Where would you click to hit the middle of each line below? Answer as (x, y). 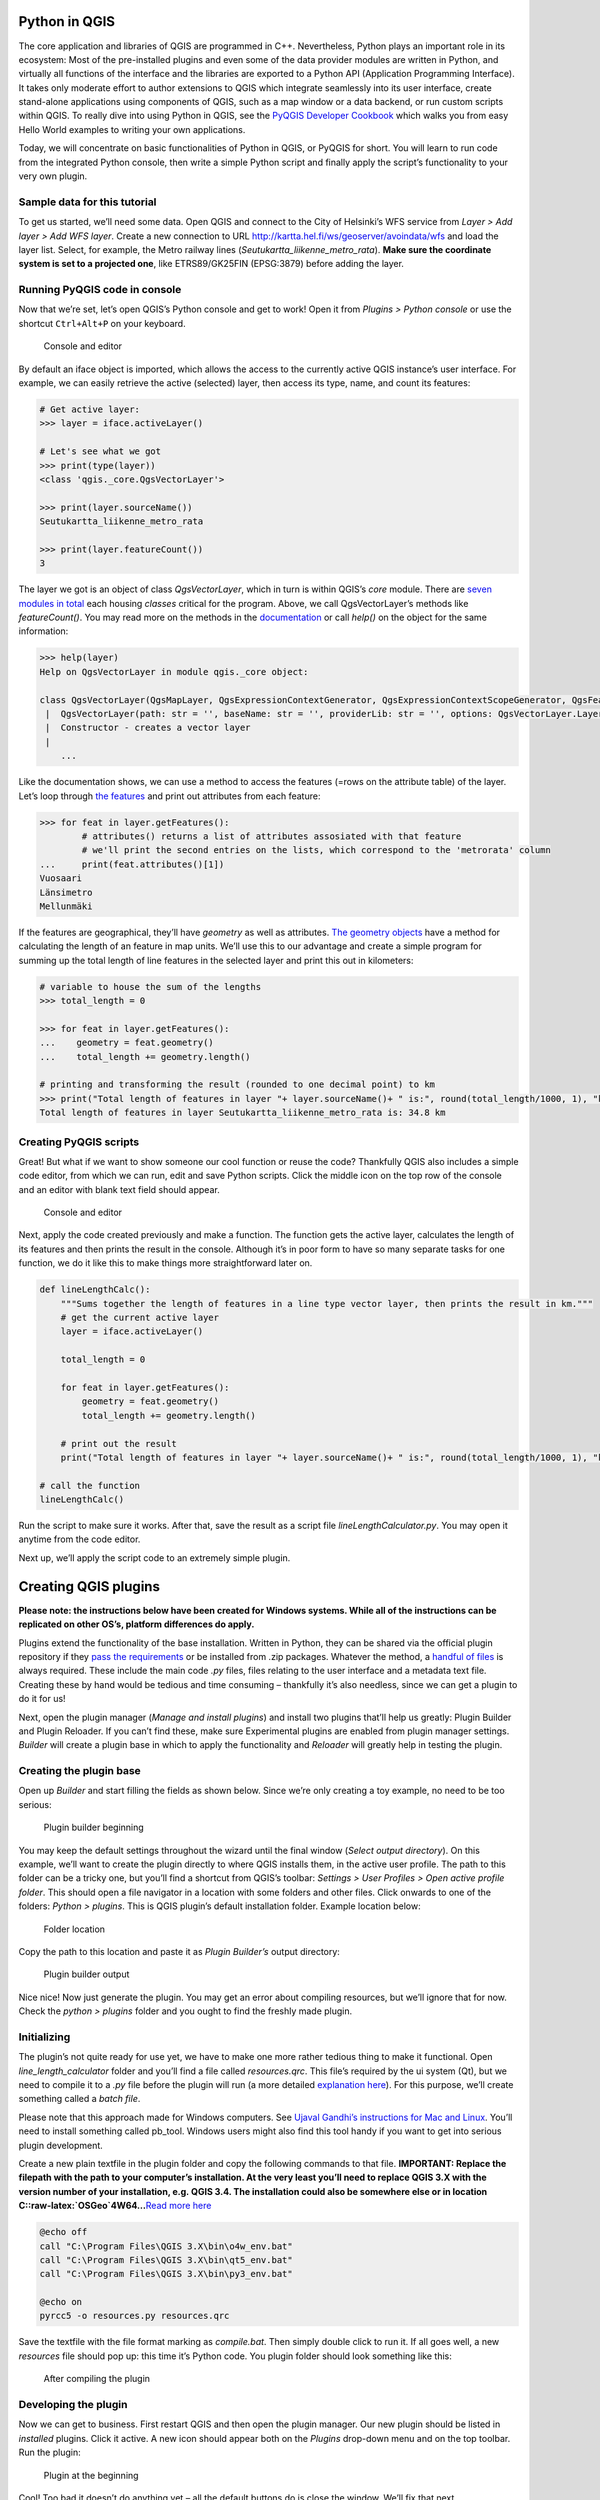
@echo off (63, 2232)
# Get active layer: (89, 409)
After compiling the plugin (96, 2379)
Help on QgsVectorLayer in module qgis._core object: (174, 671)
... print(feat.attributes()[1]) (132, 864)
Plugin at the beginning (91, 2475)
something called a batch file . (79, 2099)
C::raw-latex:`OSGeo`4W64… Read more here (115, 2206)
